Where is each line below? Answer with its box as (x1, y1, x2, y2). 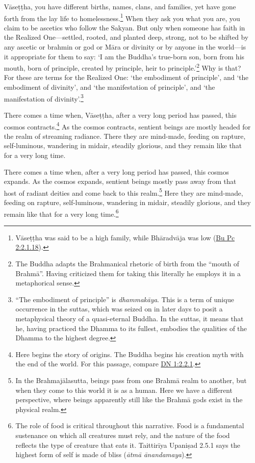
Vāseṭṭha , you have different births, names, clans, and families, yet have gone (4, 1, 236, 11)
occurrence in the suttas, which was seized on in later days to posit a (15, 304, 223, 314)
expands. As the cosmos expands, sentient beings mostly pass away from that (4, 176, 236, 186)
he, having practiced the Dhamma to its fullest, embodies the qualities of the (15, 323, 247, 333)
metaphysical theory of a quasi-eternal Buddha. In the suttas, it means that (15, 313, 244, 323)
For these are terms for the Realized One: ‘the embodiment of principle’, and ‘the (4, 72, 249, 82)
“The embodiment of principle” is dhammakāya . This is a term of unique (15, 294, 234, 304)
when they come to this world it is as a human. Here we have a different (15, 385, 232, 395)
